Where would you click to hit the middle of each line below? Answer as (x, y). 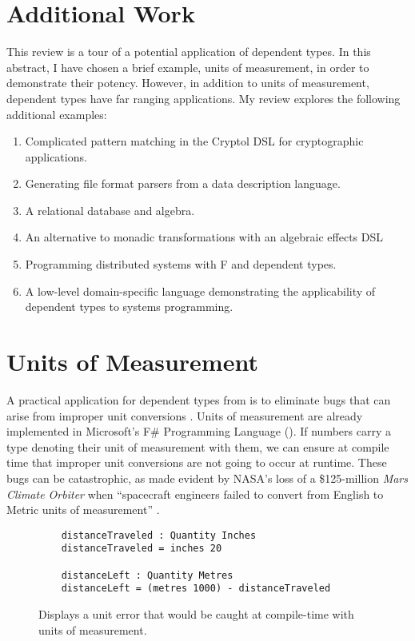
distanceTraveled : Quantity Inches (159, 535)
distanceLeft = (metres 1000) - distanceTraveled (196, 589)
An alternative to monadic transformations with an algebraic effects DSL (204, 237)
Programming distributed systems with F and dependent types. (181, 264)
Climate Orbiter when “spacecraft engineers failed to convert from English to (195, 494)
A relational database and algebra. (110, 210)
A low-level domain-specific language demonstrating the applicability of (200, 291)
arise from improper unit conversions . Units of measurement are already (185, 415)
